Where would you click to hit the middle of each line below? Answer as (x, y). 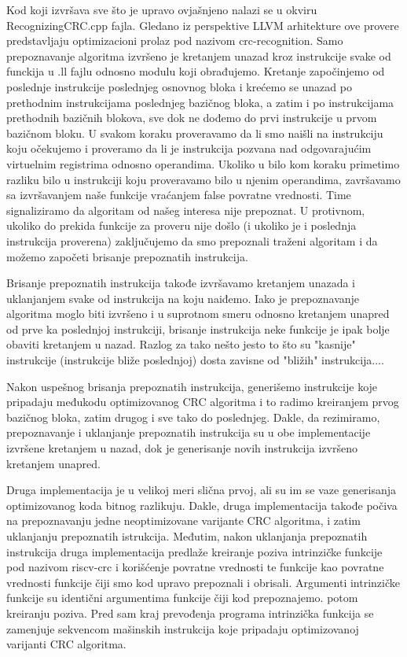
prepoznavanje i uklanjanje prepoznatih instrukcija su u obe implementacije (189, 432)
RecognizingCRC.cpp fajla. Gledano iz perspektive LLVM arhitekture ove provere (203, 25)
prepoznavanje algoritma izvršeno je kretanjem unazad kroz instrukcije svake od (199, 55)
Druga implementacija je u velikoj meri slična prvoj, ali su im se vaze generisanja (202, 490)
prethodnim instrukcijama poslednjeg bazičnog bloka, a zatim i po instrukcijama (200, 102)
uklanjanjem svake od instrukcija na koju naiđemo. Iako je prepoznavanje (183, 298)
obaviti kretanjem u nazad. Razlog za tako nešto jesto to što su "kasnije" (181, 344)
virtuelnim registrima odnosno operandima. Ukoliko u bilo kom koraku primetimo (203, 163)
